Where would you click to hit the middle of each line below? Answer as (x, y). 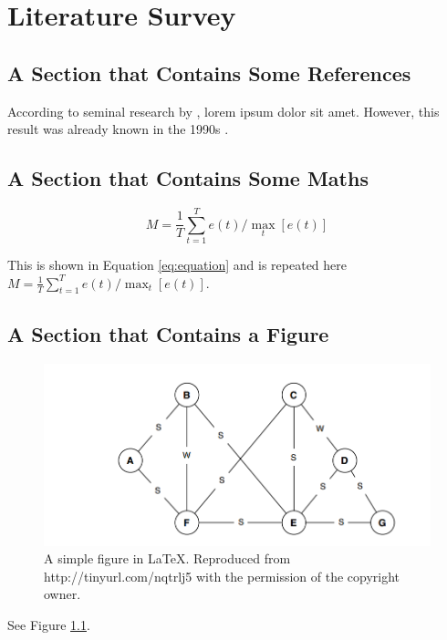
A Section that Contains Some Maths (188, 178)
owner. (62, 594)
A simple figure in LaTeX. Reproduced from (167, 558)
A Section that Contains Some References (209, 72)
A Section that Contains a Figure (168, 333)
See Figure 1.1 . (49, 624)
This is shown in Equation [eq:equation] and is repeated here (177, 265)
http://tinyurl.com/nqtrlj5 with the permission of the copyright (222, 576)
